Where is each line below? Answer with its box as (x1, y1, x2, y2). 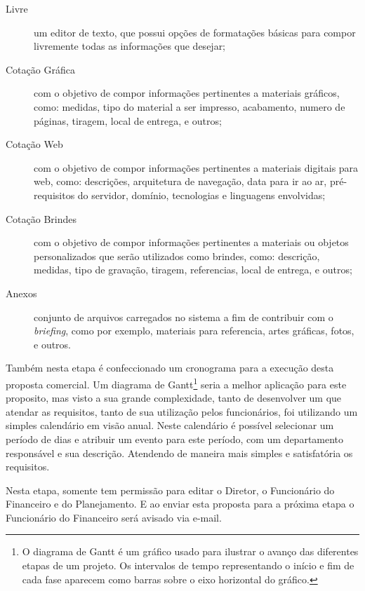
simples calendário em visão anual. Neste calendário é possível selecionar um (6, 418, 334, 433)
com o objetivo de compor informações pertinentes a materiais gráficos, (34, 86, 340, 100)
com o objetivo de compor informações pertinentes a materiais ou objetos (34, 235, 349, 250)
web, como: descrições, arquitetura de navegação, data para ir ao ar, (34, 174, 327, 189)
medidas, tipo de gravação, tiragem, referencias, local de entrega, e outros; (34, 262, 352, 277)
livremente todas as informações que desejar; (34, 39, 226, 53)
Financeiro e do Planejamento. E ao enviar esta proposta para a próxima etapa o (6, 496, 354, 511)
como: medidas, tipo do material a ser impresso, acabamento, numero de (34, 99, 345, 114)
